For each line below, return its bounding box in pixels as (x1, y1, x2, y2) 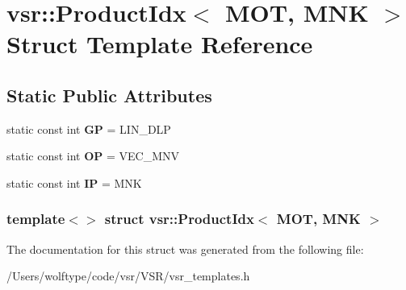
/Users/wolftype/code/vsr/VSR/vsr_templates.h (6, 267, 250, 284)
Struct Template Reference (6, 27, 313, 60)
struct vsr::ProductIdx (104, 209, 254, 229)
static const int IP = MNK (6, 174, 142, 191)
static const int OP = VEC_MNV (6, 147, 180, 164)
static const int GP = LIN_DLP (6, 120, 171, 137)
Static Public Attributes (6, 82, 212, 107)
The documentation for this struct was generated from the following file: (6, 240, 364, 257)
